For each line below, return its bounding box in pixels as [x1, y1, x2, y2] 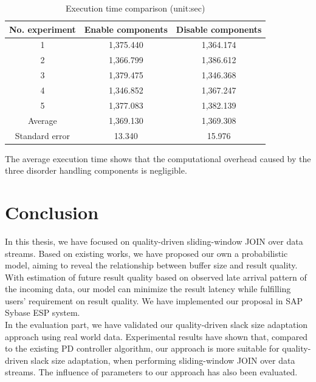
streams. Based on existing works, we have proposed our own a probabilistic [5, 247, 288, 259]
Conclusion [5, 199, 99, 224]
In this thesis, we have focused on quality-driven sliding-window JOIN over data [5, 234, 303, 247]
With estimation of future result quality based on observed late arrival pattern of [5, 270, 307, 283]
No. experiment [9, 22, 76, 35]
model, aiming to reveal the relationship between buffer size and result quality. [5, 259, 298, 271]
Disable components [176, 22, 262, 35]
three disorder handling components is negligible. [5, 164, 187, 177]
